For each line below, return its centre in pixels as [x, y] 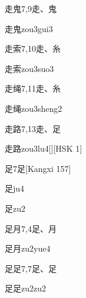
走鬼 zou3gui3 [29, 28]
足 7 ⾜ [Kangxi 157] [38, 168]
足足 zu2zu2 [25, 288]
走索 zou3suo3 [29, 68]
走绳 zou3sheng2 [34, 108]
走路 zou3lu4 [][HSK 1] [44, 148]
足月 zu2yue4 [28, 248]
